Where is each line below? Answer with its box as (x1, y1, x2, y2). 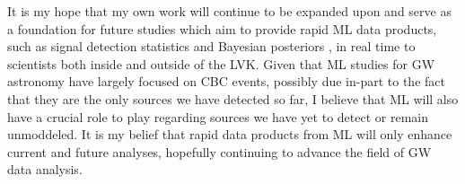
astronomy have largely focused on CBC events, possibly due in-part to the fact (7, 72, 445, 91)
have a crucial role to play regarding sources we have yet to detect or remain (7, 107, 428, 126)
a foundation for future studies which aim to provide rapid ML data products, (7, 19, 437, 38)
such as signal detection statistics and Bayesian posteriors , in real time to (7, 37, 416, 56)
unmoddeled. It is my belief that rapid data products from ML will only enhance (7, 125, 452, 144)
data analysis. (7, 160, 83, 179)
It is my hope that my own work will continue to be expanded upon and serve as (7, 2, 452, 20)
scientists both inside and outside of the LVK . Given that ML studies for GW (7, 54, 435, 73)
